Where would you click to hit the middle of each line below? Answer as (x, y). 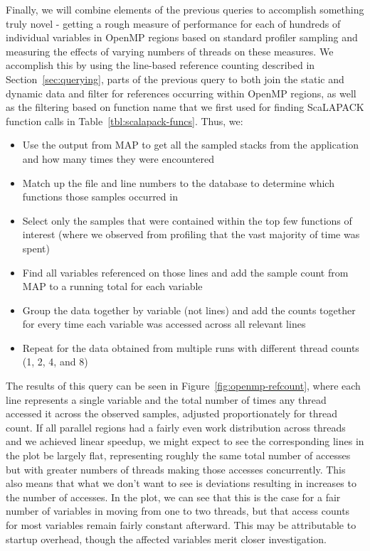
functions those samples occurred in (100, 197)
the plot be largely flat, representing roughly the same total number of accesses (178, 455)
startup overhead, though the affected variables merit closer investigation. (166, 539)
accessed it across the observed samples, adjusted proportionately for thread (171, 413)
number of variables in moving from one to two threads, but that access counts (178, 511)
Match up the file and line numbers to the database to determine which (178, 182)
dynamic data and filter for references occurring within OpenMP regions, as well (181, 93)
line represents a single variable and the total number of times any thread (166, 399)
